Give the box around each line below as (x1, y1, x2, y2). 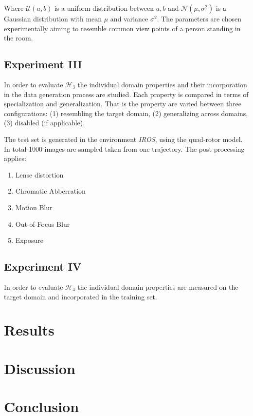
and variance (110, 14, 148, 23)
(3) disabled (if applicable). (4, 118, 85, 128)
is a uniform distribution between (54, 3, 154, 13)
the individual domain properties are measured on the (77, 281, 238, 292)
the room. (4, 33, 33, 43)
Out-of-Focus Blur (15, 218, 70, 229)
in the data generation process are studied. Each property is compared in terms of (4, 89, 249, 99)
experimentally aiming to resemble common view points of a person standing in (4, 23, 241, 33)
